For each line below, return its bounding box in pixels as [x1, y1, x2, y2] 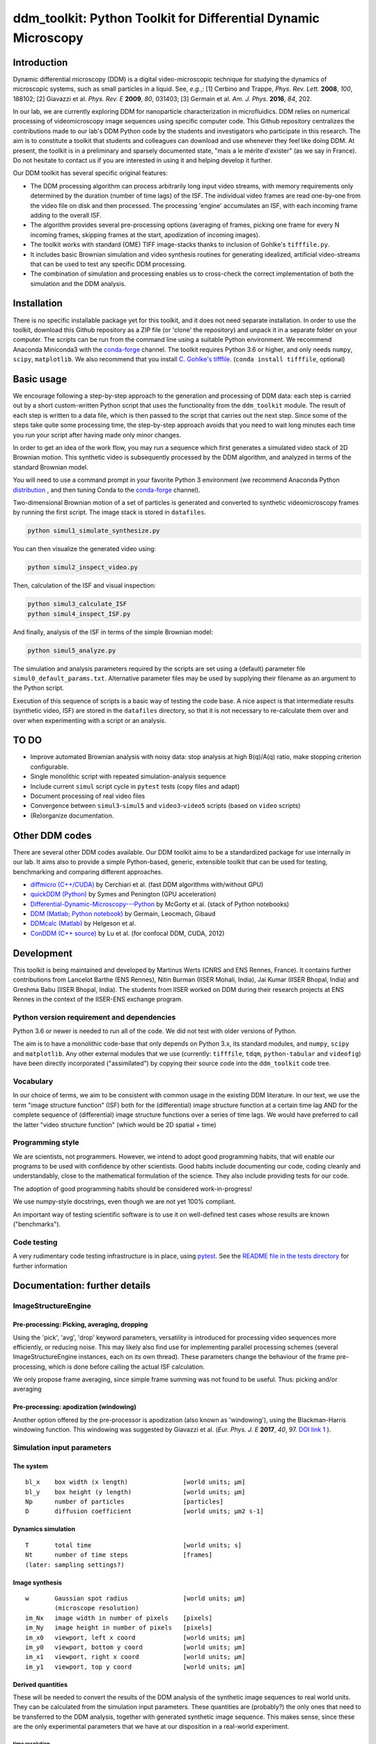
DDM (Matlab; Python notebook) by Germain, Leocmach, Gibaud [30, 910, 216, 918]
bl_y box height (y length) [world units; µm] [25, 1488, 246, 1496]
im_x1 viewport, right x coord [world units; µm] [25, 1653, 246, 1661]
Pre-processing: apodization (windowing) [13, 1403, 136, 1411]
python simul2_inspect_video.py [27, 564, 139, 571]
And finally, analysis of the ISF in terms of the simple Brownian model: [13, 628, 214, 636]
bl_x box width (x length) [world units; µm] [25, 1478, 246, 1486]
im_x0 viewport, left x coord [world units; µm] [25, 1633, 246, 1641]
